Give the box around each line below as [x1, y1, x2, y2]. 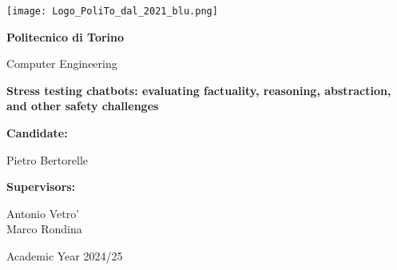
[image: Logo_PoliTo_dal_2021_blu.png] [6, 6, 218, 17]
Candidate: [6, 125, 68, 141]
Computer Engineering [6, 55, 117, 72]
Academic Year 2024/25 [6, 248, 123, 264]
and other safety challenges [6, 97, 159, 114]
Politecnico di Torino [6, 28, 125, 45]
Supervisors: [6, 178, 76, 195]
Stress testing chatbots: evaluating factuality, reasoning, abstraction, [6, 81, 391, 98]
